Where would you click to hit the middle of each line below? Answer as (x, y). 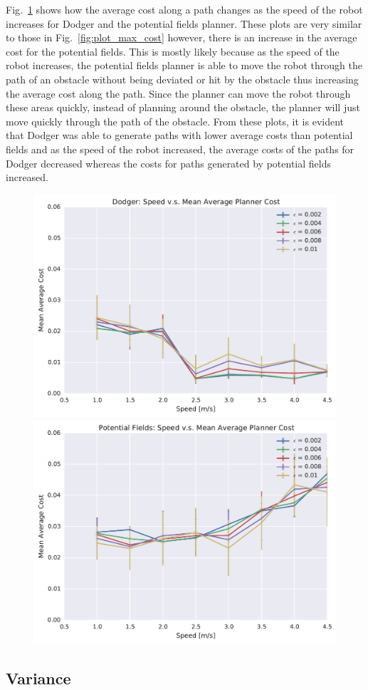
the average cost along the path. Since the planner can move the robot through (178, 93)
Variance (38, 678)
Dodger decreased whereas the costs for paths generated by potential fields (168, 163)
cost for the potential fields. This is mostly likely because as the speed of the (173, 51)
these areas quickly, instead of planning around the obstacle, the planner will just (183, 107)
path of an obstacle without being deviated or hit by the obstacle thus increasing (182, 79)
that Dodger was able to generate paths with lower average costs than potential (179, 135)
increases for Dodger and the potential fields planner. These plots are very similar (184, 23)
